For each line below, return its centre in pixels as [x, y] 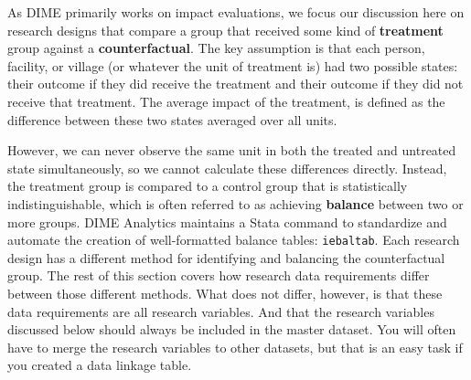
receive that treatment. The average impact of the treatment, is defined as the [226, 101]
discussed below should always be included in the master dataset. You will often [232, 329]
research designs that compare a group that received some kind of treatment [225, 30]
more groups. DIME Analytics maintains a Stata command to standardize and [227, 222]
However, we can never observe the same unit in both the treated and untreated [232, 150]
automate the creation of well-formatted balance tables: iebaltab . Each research [234, 240]
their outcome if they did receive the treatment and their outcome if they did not [235, 84]
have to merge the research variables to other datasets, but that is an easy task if [235, 347]
